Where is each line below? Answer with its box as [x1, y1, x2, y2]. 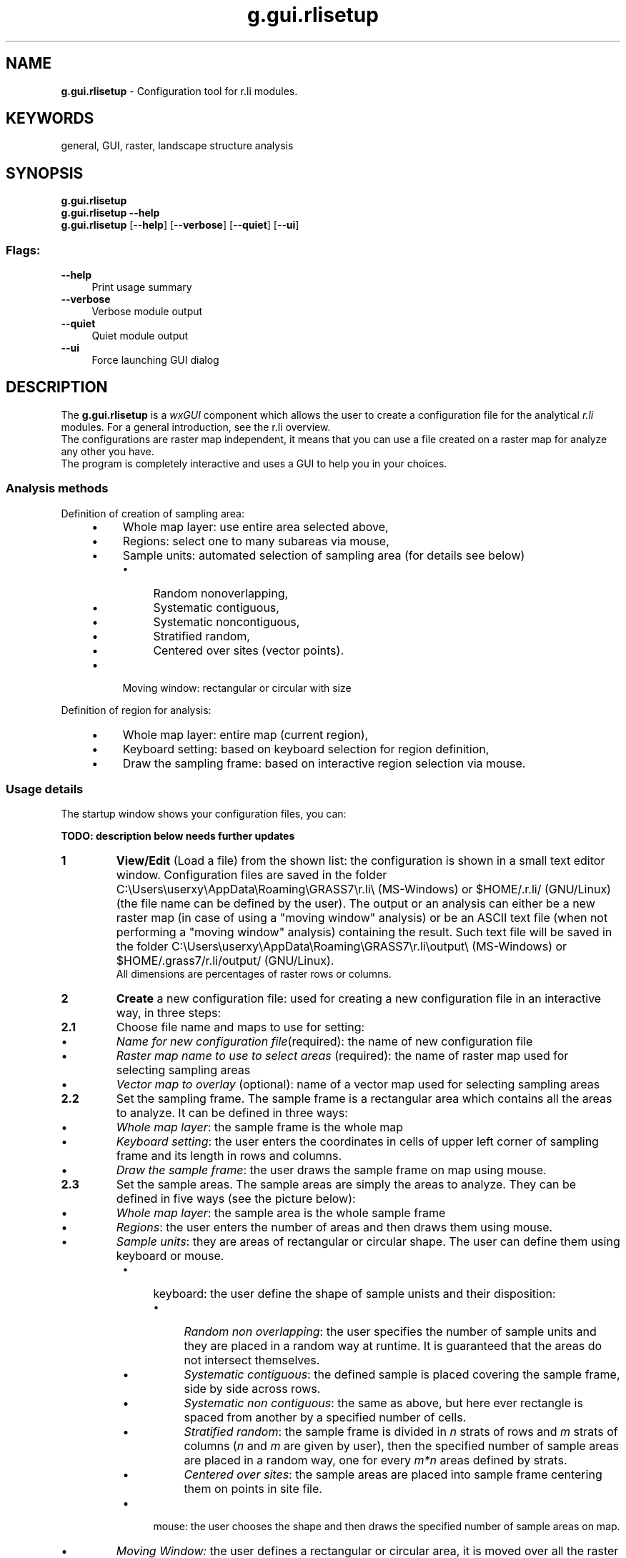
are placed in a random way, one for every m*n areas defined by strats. [184, 1453, 567, 1468]
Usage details [6, 782, 84, 796]
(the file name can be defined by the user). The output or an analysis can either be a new [116, 896, 595, 911]
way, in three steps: [116, 1006, 222, 1021]
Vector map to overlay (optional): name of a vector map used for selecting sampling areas [116, 1077, 600, 1092]
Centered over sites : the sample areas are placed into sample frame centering [184, 1467, 602, 1482]
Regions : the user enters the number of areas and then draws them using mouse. [116, 1220, 553, 1235]
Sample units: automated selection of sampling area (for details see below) [122, 547, 525, 562]
